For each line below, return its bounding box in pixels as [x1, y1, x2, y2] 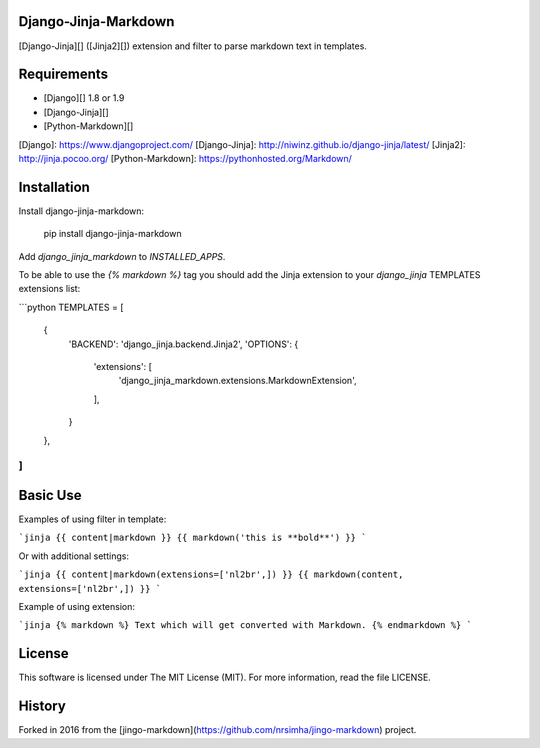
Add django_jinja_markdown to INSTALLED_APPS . [18, 250, 226, 262]
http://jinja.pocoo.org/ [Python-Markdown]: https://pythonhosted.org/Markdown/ [18, 152, 352, 164]
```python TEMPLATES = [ [18, 301, 124, 313]
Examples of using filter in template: [18, 513, 167, 525]
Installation [18, 178, 90, 195]
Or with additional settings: [18, 550, 130, 562]
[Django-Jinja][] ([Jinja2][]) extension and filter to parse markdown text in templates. [18, 40, 367, 52]
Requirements [18, 66, 109, 83]
